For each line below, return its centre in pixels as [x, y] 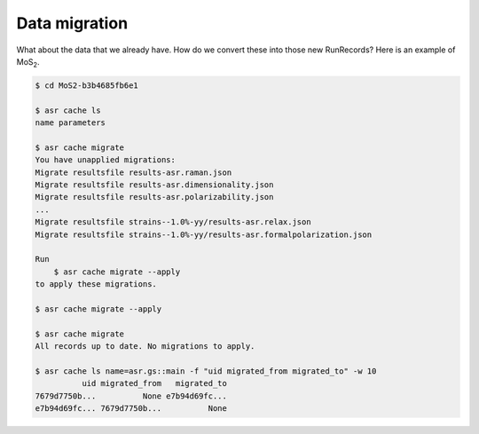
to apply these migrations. [96, 284]
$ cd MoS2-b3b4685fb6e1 [87, 85]
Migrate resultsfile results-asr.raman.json [133, 172]
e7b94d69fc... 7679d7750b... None [131, 409]
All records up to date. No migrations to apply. [145, 347]
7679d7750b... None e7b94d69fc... [131, 396]
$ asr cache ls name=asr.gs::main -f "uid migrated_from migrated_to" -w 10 [206, 371]
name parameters [71, 123]
